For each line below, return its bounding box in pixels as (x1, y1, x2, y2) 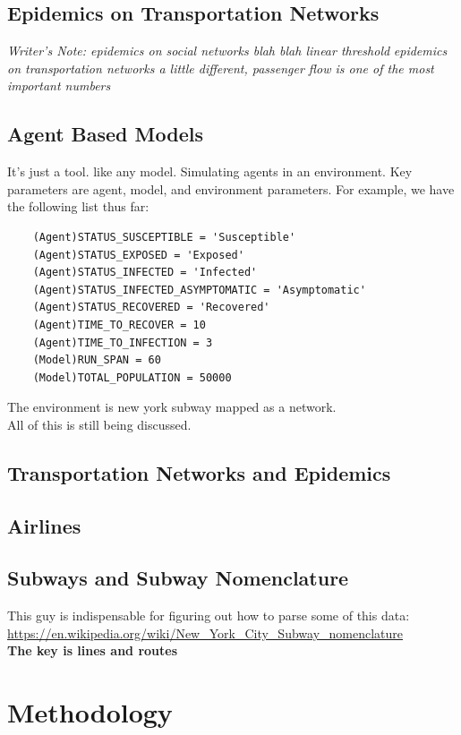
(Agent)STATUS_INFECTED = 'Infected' (32, 266, 258, 279)
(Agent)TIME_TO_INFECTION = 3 (32, 336, 213, 349)
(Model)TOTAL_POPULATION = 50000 (32, 371, 232, 384)
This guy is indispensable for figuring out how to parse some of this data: (7, 606, 410, 625)
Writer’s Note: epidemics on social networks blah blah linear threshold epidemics (7, 41, 448, 60)
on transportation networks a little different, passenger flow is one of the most (7, 58, 434, 77)
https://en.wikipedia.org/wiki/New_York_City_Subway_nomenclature (7, 623, 404, 642)
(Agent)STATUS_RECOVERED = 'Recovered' (32, 301, 270, 314)
